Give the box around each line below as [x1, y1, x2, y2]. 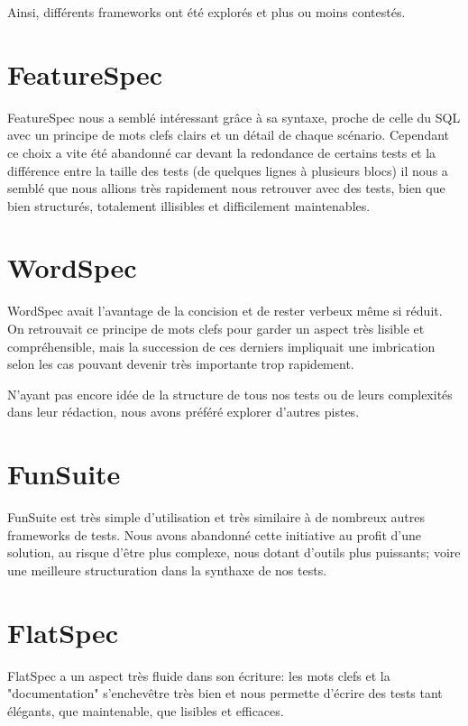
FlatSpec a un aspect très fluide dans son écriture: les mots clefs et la [7, 666, 390, 685]
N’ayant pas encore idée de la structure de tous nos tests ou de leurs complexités [7, 384, 453, 403]
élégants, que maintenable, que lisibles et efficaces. [7, 701, 284, 720]
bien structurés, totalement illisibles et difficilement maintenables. [7, 196, 371, 215]
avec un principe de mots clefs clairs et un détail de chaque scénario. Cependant [7, 125, 449, 144]
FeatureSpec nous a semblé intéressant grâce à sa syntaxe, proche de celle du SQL [7, 107, 461, 126]
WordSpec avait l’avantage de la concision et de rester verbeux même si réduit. [7, 301, 443, 320]
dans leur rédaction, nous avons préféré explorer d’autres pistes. [7, 402, 360, 421]
